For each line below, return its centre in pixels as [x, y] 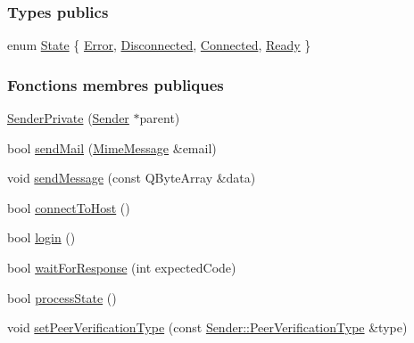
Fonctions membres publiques [116, 84]
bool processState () [62, 297]
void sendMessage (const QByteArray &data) [132, 178]
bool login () [41, 237]
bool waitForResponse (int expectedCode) [122, 267]
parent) [160, 118]
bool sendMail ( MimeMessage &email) [112, 147]
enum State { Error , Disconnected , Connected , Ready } [159, 45]
